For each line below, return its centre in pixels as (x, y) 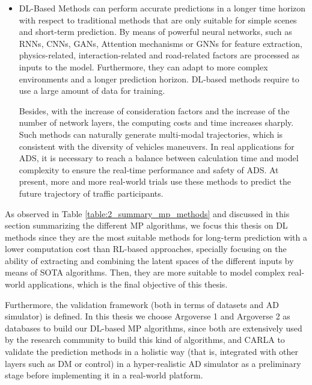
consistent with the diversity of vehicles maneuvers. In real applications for (157, 146)
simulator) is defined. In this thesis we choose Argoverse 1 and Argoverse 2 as (148, 316)
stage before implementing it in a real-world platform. (104, 375)
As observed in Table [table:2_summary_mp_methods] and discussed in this (147, 213)
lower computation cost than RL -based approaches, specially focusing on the (146, 249)
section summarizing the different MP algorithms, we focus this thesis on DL (146, 225)
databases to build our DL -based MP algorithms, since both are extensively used (154, 328)
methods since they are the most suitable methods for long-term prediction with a (156, 237)
